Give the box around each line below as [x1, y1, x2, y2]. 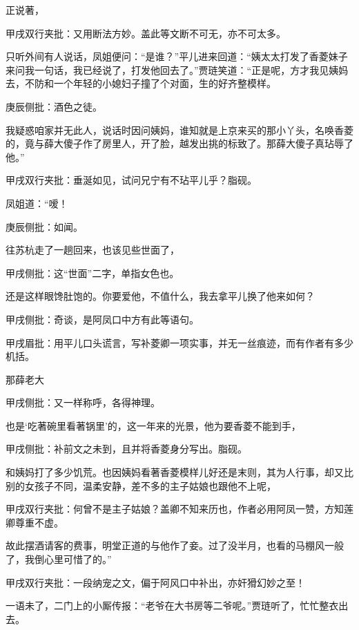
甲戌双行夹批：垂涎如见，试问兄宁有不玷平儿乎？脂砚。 [6, 173, 257, 187]
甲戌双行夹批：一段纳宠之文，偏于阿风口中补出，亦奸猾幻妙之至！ [6, 575, 305, 589]
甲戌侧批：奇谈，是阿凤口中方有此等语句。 [6, 312, 199, 326]
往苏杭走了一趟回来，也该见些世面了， [6, 242, 179, 257]
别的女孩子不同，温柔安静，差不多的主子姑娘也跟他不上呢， [6, 478, 276, 493]
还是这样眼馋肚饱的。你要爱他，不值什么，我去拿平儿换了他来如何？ [6, 289, 315, 303]
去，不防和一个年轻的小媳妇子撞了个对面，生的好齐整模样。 [6, 76, 276, 90]
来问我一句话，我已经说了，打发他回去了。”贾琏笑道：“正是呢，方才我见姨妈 [6, 62, 349, 77]
